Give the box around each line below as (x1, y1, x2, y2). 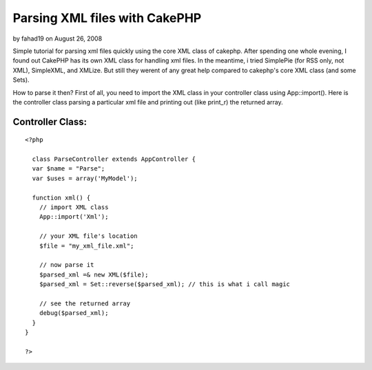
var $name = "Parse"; (32, 165, 105, 173)
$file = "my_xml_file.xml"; (39, 241, 134, 250)
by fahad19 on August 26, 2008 (12, 34, 103, 43)
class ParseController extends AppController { (32, 155, 196, 163)
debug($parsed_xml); (39, 309, 109, 317)
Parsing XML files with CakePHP (12, 10, 202, 25)
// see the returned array (39, 299, 131, 307)
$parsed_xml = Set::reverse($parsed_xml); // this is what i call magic (39, 281, 291, 288)
